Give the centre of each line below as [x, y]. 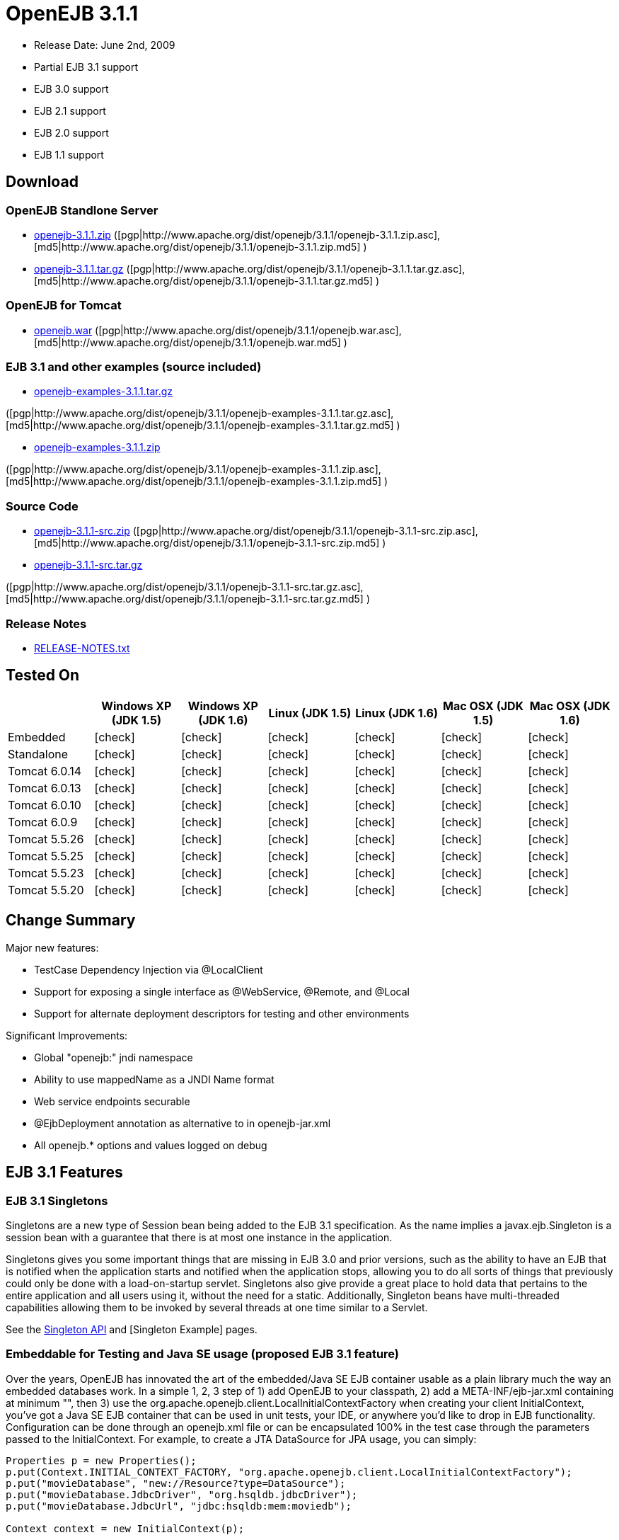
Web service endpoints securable [112, 1101]
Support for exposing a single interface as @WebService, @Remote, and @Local [222, 991]
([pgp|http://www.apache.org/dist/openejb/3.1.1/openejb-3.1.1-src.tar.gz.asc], [185, 587]
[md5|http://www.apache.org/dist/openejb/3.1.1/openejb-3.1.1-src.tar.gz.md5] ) [188, 599]
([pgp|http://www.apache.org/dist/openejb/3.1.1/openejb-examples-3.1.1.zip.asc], [193, 469]
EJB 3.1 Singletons [57, 1200]
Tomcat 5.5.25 [46, 856]
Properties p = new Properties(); [101, 1460]
